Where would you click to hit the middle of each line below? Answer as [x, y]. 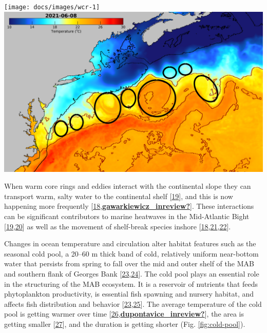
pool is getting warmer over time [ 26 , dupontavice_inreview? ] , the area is [124, 314]
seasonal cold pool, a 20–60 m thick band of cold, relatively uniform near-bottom [131, 253]
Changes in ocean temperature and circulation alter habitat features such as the [130, 243]
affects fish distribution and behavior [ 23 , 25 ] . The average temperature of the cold [133, 303]
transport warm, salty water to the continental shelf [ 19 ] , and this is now [119, 196]
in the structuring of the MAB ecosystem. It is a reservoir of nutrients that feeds [131, 283]
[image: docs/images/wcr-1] [52, 7]
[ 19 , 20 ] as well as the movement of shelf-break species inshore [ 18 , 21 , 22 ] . [118, 226]
